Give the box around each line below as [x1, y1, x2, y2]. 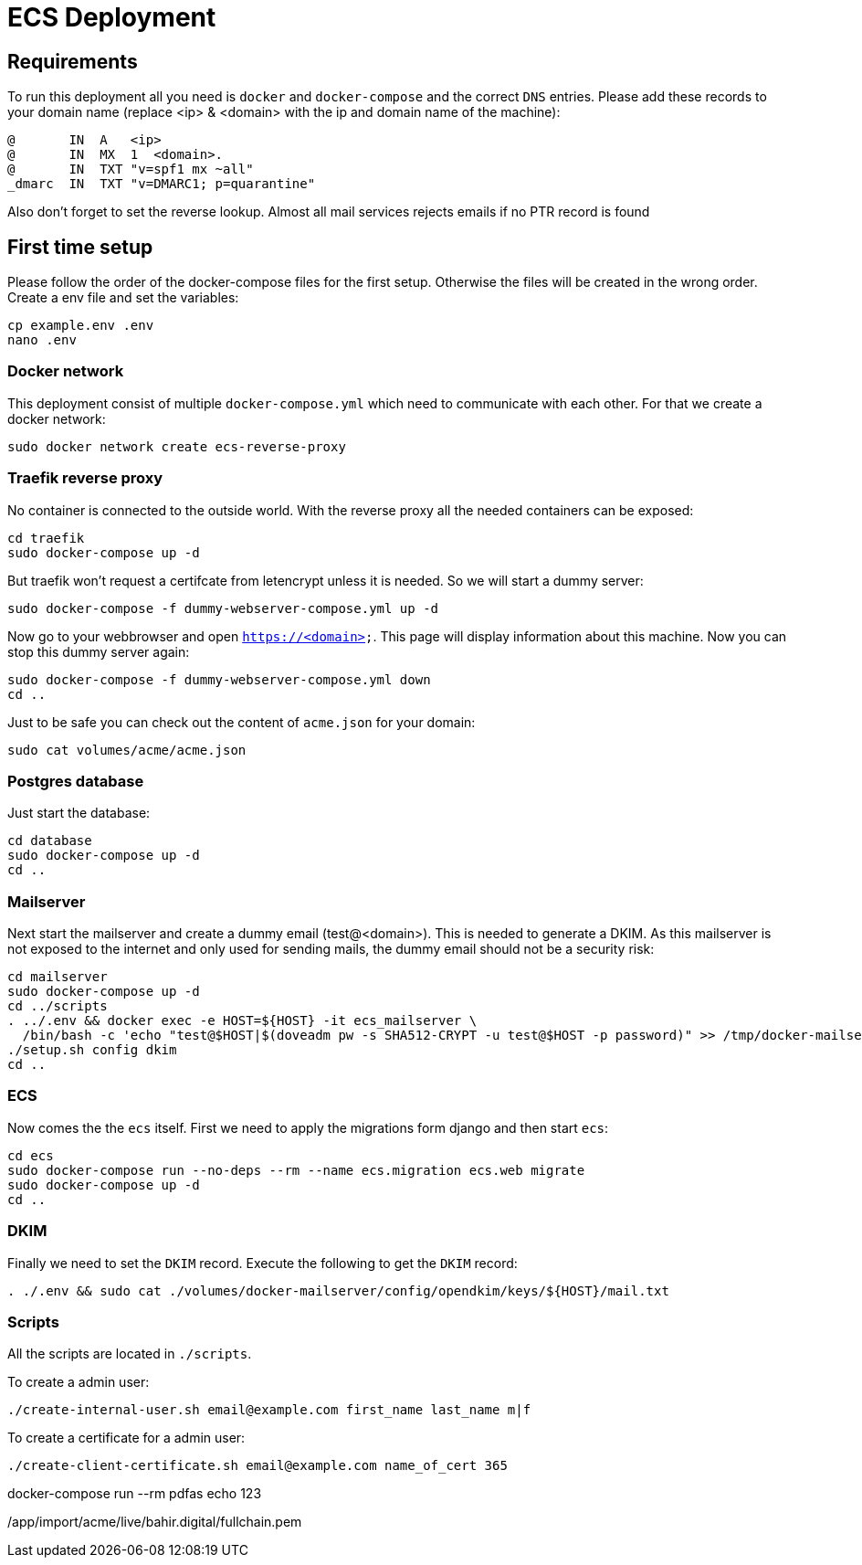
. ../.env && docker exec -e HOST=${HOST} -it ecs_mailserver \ [7, 1013, 478, 1029]
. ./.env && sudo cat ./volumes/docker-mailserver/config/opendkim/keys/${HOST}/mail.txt [7, 1283, 669, 1298]
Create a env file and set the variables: [7, 290, 239, 306]
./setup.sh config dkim [7, 1042, 177, 1058]
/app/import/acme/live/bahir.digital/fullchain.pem [7, 1514, 302, 1530]
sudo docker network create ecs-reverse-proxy [7, 439, 346, 454]
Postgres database [7, 771, 144, 790]
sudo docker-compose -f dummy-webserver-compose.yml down [7, 671, 431, 687]
